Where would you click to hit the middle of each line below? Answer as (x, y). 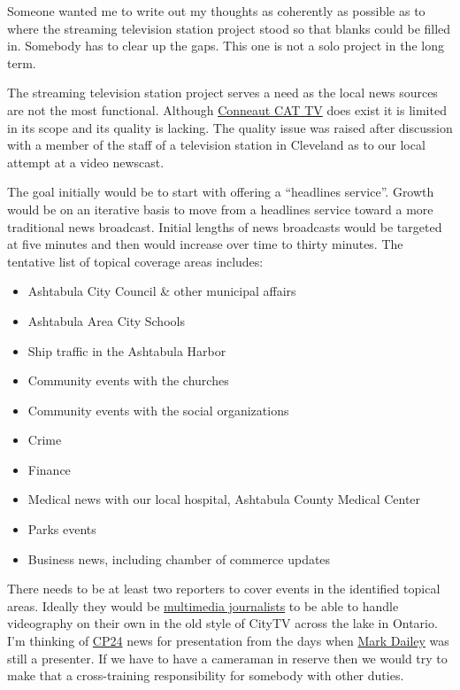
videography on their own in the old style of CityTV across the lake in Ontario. (222, 623)
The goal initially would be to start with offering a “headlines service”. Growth (221, 192)
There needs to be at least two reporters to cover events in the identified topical (224, 589)
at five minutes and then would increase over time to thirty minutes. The (205, 244)
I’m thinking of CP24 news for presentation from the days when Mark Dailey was (228, 641)
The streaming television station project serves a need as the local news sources (222, 93)
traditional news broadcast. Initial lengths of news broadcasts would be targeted (225, 226)
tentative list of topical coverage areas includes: (135, 261)
